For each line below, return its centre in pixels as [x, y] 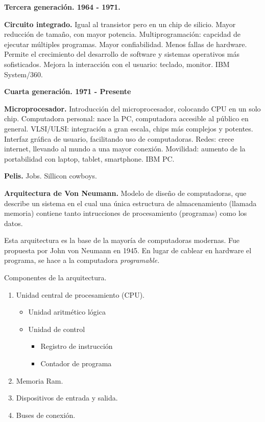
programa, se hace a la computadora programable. [82, 260]
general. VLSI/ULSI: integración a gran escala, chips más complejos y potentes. [129, 128]
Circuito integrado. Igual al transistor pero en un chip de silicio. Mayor [120, 24]
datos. [14, 223]
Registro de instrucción [77, 346]
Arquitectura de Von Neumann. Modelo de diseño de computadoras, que [125, 193]
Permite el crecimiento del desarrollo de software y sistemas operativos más [122, 54]
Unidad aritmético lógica [67, 312]
